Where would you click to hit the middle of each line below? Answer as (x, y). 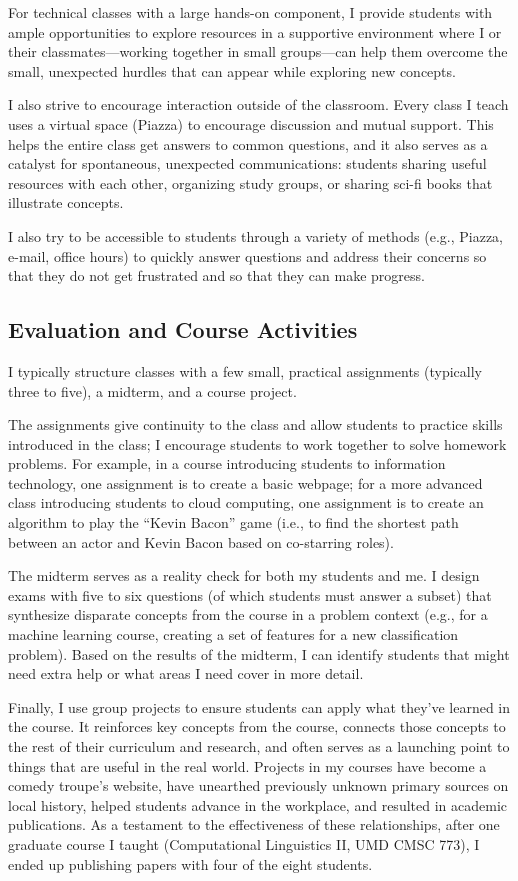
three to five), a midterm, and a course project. (152, 390)
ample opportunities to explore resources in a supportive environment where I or (255, 31)
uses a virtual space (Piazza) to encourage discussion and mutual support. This (251, 123)
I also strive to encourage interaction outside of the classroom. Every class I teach (258, 104)
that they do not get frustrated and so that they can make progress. (216, 275)
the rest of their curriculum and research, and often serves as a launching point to (259, 746)
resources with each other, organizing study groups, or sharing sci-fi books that (250, 182)
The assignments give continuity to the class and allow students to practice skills (255, 424)
